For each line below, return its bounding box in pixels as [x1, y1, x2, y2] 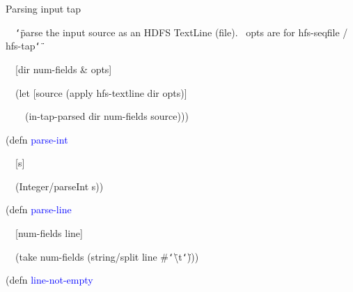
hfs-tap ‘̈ [6, 38, 40, 53]
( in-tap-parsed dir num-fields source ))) [25, 109, 189, 123]
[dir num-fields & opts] [15, 61, 112, 76]
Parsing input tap [6, 1, 81, 15]
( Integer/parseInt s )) [15, 178, 104, 193]
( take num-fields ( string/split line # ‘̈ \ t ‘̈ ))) [15, 249, 199, 263]
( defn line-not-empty [6, 272, 93, 287]
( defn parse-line [6, 202, 72, 217]
